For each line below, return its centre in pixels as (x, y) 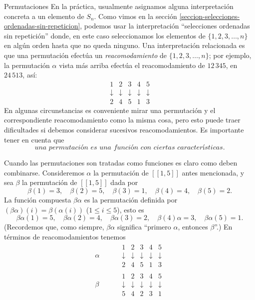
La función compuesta (38, 199)
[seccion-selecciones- (210, 16)
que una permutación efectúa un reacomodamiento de (85, 55)
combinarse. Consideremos (44, 172)
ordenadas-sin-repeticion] (42, 26)
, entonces (193, 227)
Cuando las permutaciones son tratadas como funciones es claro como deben (121, 163)
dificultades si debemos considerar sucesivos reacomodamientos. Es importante (124, 130)
